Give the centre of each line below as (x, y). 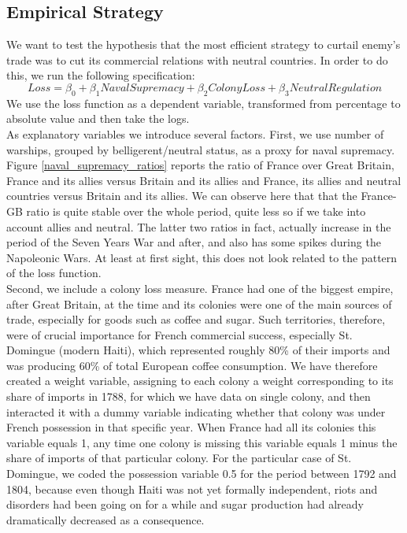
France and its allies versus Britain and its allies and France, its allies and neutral (204, 180)
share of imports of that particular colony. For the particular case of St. (179, 458)
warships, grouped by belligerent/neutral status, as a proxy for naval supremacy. (201, 149)
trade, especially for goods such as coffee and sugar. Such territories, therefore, (196, 319)
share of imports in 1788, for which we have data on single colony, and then (189, 396)
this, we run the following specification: (101, 75)
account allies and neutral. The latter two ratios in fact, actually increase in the (199, 226)
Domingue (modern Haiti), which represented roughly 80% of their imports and (198, 350)
